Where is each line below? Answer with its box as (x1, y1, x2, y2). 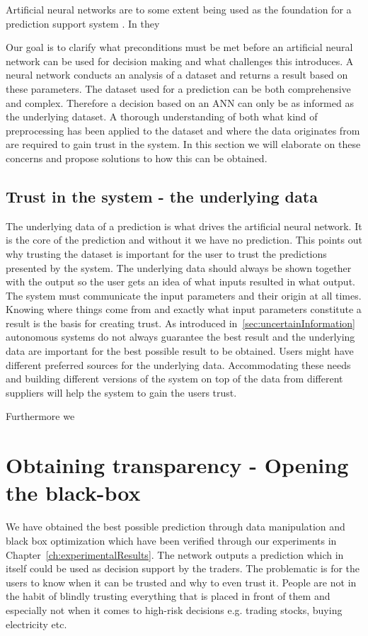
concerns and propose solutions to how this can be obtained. (6, 150, 268, 165)
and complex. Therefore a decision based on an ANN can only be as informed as (6, 95, 354, 110)
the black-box (6, 478, 141, 507)
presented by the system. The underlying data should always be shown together (6, 260, 352, 275)
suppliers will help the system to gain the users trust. (6, 385, 237, 399)
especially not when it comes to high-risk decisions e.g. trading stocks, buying (6, 602, 343, 617)
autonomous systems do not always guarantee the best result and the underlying (6, 329, 355, 344)
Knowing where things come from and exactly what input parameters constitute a (6, 302, 362, 317)
